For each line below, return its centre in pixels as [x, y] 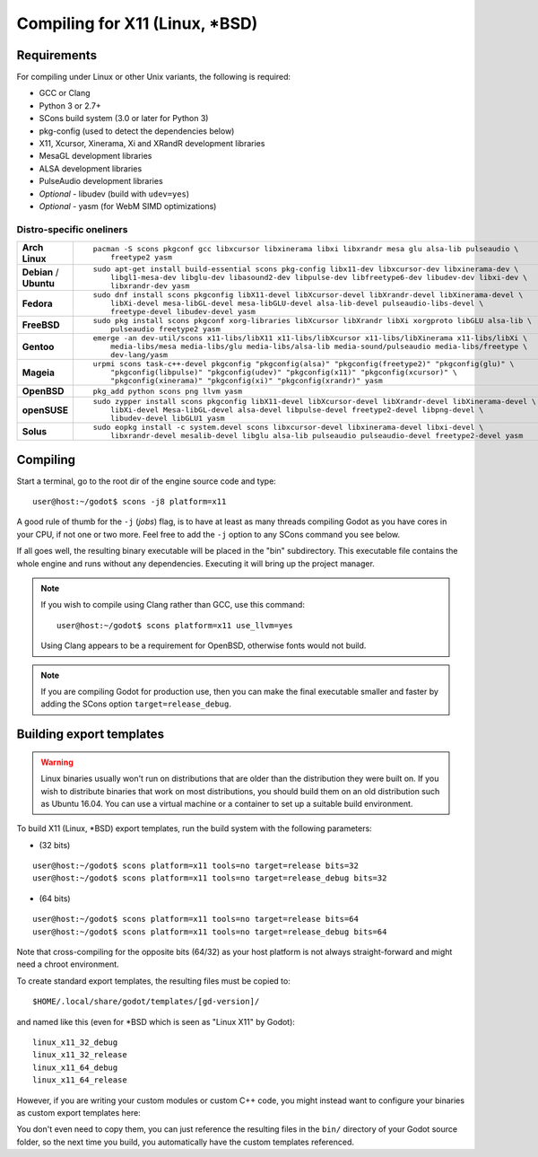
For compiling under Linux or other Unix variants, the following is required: [154, 77]
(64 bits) [55, 898]
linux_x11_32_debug [75, 1042]
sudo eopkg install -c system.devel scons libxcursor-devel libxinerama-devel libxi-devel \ [288, 428]
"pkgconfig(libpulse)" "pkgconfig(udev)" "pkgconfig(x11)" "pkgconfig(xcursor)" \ [284, 373]
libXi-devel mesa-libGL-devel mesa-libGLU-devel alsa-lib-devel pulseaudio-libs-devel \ [297, 304]
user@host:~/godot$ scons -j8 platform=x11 [130, 502]
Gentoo [38, 346]
